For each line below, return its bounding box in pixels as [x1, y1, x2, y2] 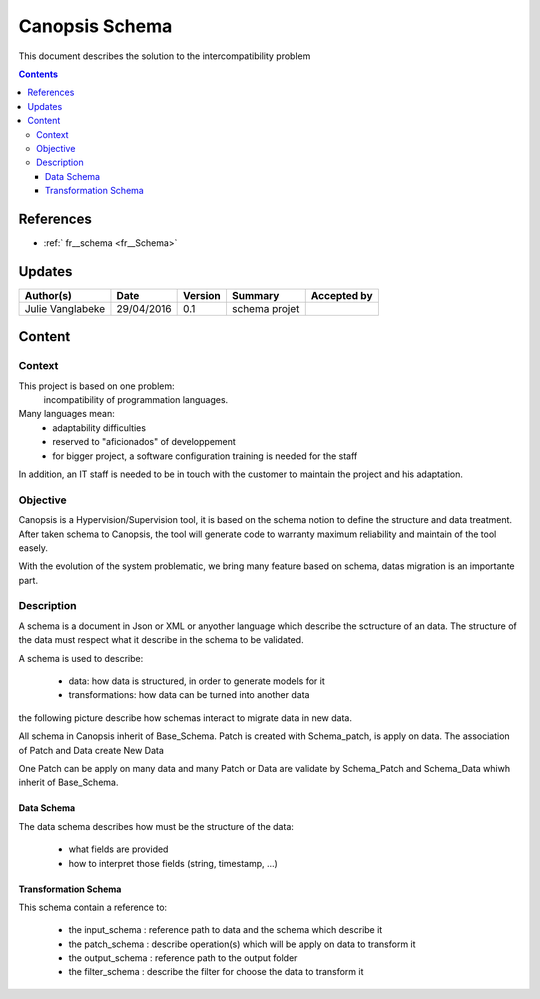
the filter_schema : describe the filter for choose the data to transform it [68, 966, 364, 978]
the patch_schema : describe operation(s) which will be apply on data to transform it [68, 938, 416, 950]
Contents [18, 68, 59, 80]
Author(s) [24, 288, 72, 302]
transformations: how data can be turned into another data [68, 689, 310, 701]
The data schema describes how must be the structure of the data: [18, 820, 295, 832]
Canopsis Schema [18, 15, 173, 37]
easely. [18, 541, 49, 554]
